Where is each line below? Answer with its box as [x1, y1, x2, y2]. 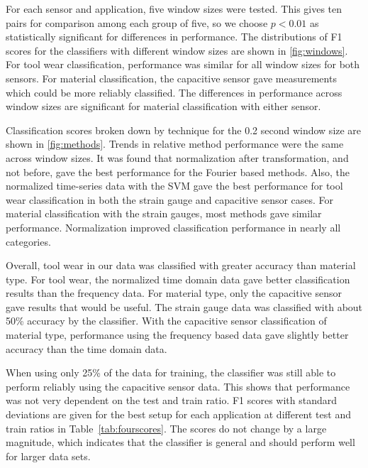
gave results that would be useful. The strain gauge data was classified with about [6, 299, 363, 314]
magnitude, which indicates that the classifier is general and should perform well [6, 435, 355, 450]
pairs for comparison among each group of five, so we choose [6, 15, 268, 30]
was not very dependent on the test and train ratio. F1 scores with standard [6, 393, 338, 408]
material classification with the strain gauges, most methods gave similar [6, 206, 322, 221]
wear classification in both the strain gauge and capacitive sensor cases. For [6, 192, 334, 207]
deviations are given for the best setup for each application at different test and [6, 407, 351, 422]
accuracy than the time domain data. [6, 341, 167, 356]
